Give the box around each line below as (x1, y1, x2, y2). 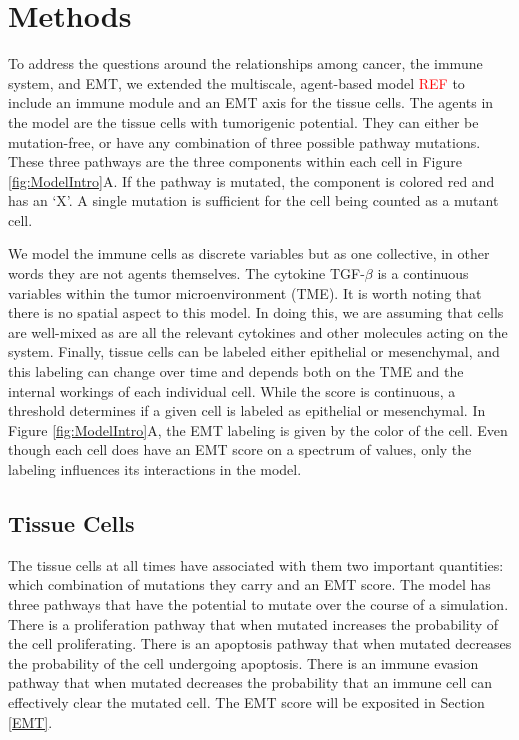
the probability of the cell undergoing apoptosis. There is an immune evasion (8, 652, 479, 673)
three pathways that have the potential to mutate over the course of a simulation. (8, 593, 509, 614)
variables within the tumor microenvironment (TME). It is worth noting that (8, 282, 482, 303)
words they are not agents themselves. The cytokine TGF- (8, 263, 365, 284)
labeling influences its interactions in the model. (8, 459, 302, 479)
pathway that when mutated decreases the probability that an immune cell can (8, 672, 492, 693)
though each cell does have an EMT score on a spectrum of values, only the (8, 439, 472, 460)
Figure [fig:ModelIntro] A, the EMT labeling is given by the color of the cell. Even (8, 419, 508, 440)
